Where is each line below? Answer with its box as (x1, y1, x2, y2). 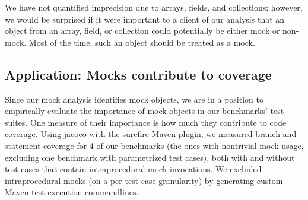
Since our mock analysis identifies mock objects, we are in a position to (5, 93, 263, 105)
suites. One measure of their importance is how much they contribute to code (5, 116, 287, 128)
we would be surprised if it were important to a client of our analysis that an (5, 12, 285, 25)
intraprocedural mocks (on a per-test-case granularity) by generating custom (5, 174, 283, 186)
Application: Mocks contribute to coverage (5, 65, 272, 83)
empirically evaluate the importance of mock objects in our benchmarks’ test (5, 104, 284, 117)
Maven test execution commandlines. (5, 186, 139, 198)
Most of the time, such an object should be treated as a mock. (28, 36, 255, 48)
